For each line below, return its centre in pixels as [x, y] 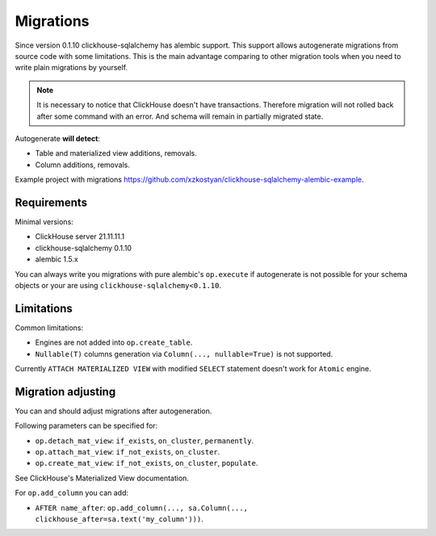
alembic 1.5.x [57, 259]
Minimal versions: [44, 221]
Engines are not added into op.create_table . [114, 342]
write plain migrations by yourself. [71, 68]
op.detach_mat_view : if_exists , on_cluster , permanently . [145, 441]
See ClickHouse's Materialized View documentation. [102, 478]
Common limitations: [49, 328]
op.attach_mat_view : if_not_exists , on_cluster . [128, 452]
